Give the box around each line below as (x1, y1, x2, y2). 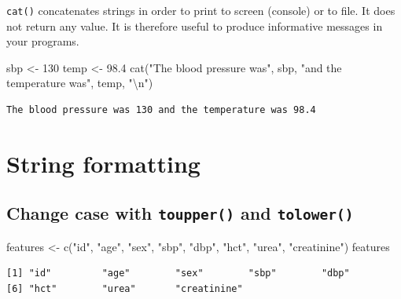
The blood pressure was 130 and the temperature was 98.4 (6, 104, 316, 116)
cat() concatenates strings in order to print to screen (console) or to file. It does (6, 2, 395, 18)
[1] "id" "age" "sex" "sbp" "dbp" (6, 268, 350, 279)
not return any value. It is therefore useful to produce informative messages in (6, 17, 383, 34)
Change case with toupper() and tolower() (6, 201, 354, 225)
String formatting (6, 147, 200, 179)
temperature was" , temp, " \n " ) (6, 75, 153, 91)
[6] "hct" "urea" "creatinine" (6, 283, 243, 294)
